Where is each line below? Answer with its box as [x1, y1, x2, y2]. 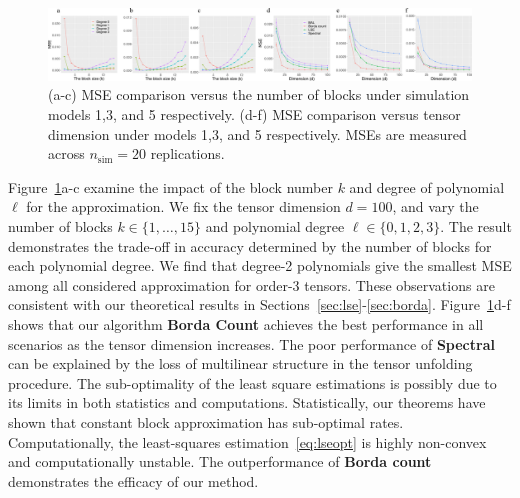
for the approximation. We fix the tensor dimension [26, 196, 341, 217]
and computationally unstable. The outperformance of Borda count [8, 451, 432, 472]
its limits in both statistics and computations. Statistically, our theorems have [8, 392, 486, 413]
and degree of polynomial [349, 176, 505, 197]
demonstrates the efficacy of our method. [8, 470, 259, 491]
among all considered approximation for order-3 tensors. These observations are [8, 274, 495, 295]
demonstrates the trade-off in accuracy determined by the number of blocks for [8, 235, 492, 256]
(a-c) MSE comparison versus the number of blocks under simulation [48, 84, 470, 105]
